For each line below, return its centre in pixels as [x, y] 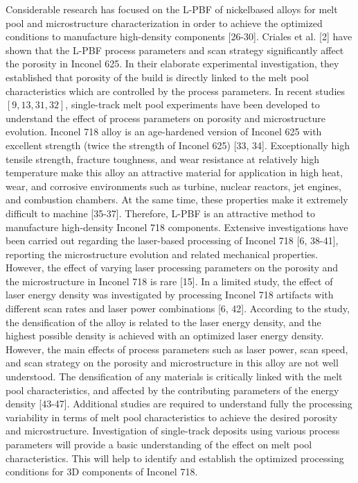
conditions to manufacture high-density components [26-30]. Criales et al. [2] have [179, 36]
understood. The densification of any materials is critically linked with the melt [174, 376]
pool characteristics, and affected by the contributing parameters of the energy [172, 390]
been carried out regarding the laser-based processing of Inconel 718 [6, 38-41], [172, 240]
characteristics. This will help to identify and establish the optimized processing [175, 458]
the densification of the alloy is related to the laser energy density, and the [163, 322]
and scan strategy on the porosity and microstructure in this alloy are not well [172, 363]
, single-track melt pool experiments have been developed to [193, 104]
